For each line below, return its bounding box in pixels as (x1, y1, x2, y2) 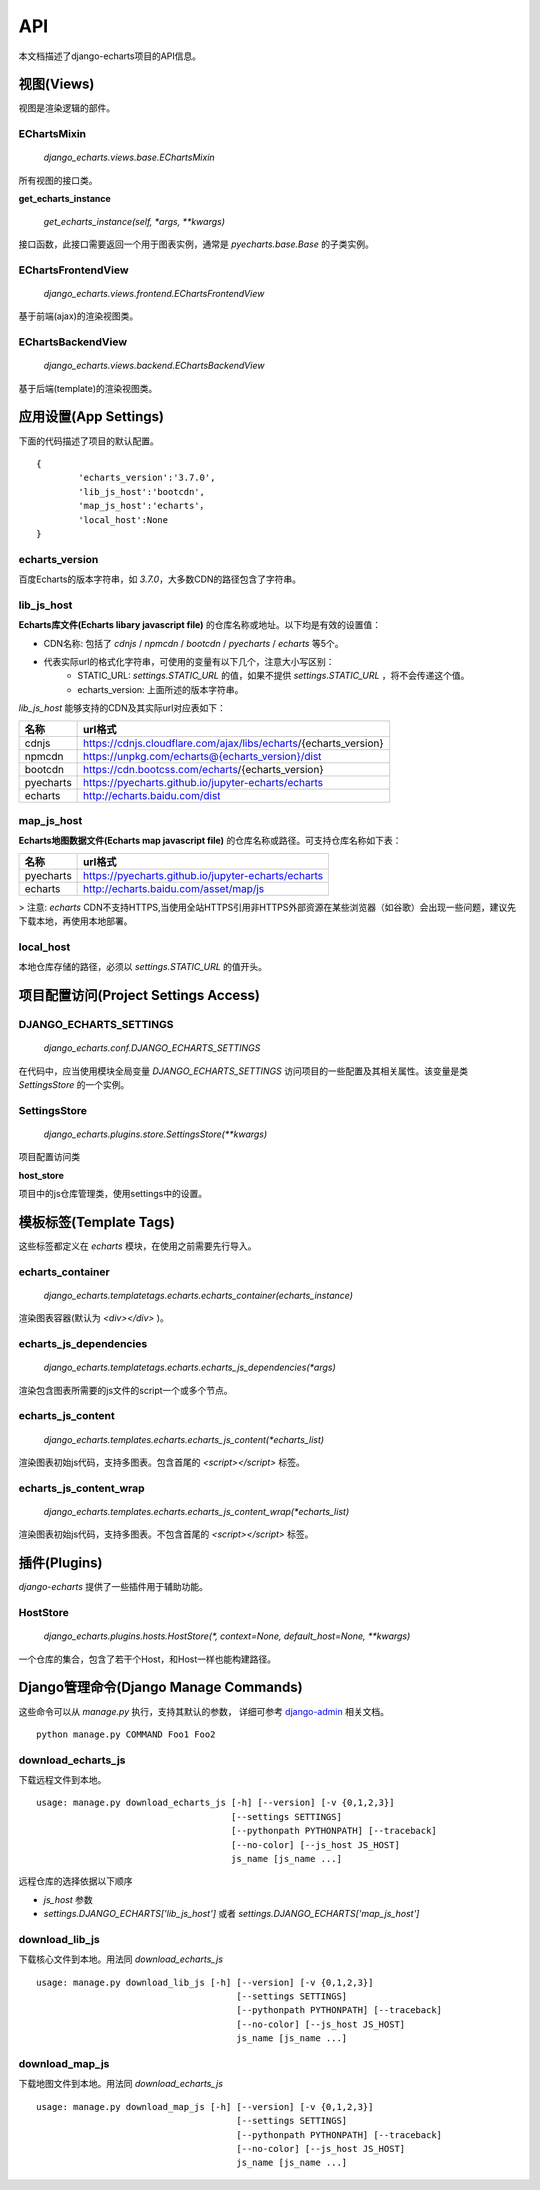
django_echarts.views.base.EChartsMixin (43, 151, 215, 164)
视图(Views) (18, 76, 95, 93)
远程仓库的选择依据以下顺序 (18, 1875, 133, 1887)
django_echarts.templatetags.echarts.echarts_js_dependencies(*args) (43, 1361, 337, 1374)
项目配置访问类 (18, 1151, 80, 1163)
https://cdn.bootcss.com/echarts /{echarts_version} (83, 762, 324, 776)
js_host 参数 (43, 1893, 94, 1905)
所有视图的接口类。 (18, 174, 98, 186)
